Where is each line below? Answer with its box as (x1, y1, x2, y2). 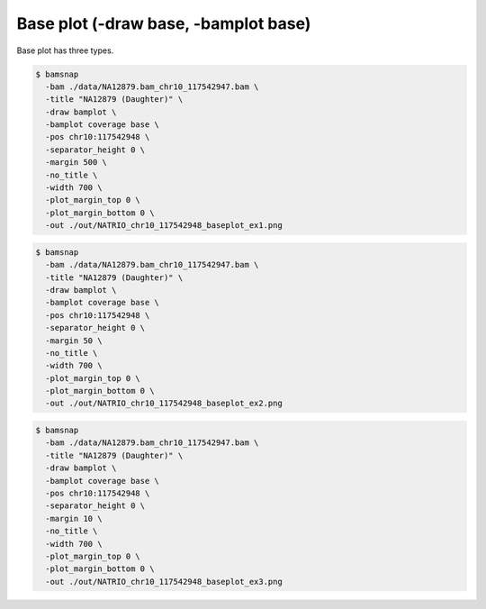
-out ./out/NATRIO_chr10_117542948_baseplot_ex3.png (45, 577, 283, 586)
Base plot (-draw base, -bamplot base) (16, 14, 311, 33)
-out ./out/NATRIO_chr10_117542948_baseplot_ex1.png (45, 221, 283, 231)
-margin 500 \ (45, 158, 108, 168)
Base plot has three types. (16, 45, 114, 56)
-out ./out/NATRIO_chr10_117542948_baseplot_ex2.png (45, 398, 283, 409)
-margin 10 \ (45, 514, 103, 523)
